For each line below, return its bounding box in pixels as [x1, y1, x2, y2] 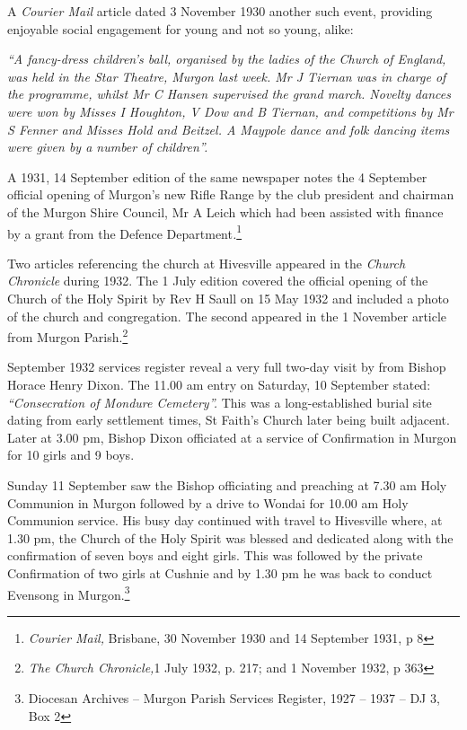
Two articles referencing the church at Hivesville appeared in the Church [7, 253, 406, 272]
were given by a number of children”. [7, 137, 208, 156]
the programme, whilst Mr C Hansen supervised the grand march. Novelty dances [7, 84, 451, 103]
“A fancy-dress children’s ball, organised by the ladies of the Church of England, [7, 49, 446, 68]
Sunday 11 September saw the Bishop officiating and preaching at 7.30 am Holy [7, 475, 447, 494]
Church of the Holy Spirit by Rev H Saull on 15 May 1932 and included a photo [7, 288, 449, 307]
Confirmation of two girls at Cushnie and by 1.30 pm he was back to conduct [7, 563, 433, 582]
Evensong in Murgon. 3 [7, 582, 130, 603]
